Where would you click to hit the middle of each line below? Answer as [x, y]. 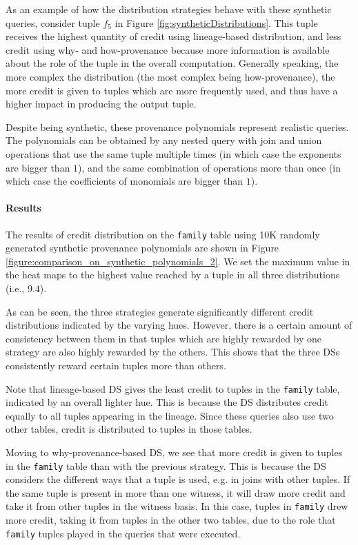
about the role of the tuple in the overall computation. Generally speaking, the [172, 63]
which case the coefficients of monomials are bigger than [125, 181]
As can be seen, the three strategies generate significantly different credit [160, 311]
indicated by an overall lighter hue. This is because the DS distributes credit [167, 402]
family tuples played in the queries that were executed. [123, 533]
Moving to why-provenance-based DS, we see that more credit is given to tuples [174, 452]
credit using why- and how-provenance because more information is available [168, 49]
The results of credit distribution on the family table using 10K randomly [163, 234]
